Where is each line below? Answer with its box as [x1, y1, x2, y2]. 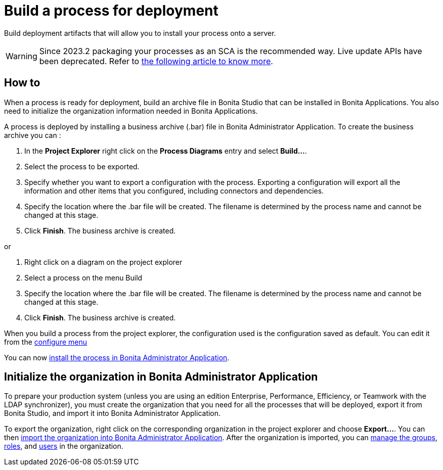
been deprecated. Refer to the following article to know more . [39, 56, 273, 66]
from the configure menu [4, 337, 87, 346]
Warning [6, 51, 37, 61]
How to [4, 76, 40, 89]
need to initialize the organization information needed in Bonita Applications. [4, 106, 258, 115]
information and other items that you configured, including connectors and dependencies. [24, 186, 324, 195]
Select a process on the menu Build [24, 273, 143, 282]
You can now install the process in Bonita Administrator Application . [4, 353, 230, 362]
